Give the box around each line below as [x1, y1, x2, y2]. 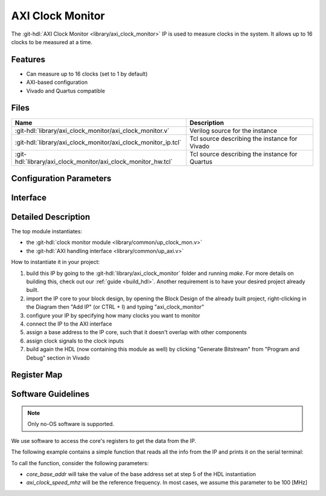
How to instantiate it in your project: [11, 259, 100, 266]
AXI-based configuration [26, 79, 88, 86]
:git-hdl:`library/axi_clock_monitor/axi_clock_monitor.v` [14, 126, 170, 135]
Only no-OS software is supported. [27, 420, 115, 428]
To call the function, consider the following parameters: [11, 459, 149, 466]
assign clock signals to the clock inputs [26, 337, 124, 344]
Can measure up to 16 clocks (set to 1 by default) [26, 70, 148, 77]
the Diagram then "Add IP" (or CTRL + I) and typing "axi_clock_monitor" [26, 303, 205, 311]
